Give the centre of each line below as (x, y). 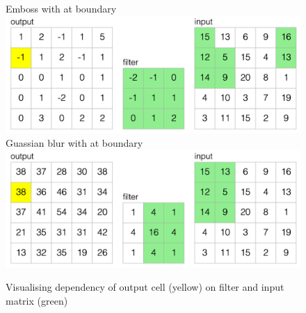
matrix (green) (37, 300)
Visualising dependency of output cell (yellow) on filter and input (145, 287)
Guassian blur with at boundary (74, 143)
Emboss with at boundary (61, 8)
